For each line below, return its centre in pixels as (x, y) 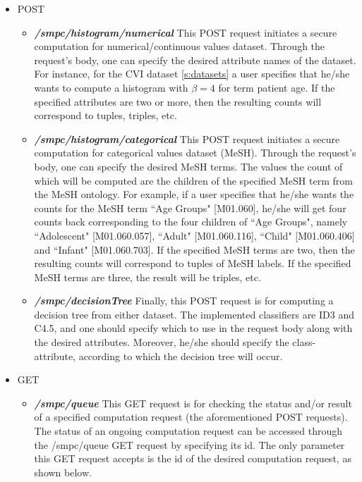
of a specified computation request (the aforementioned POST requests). (191, 417)
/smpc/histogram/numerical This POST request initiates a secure (186, 32)
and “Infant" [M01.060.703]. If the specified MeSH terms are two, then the (194, 249)
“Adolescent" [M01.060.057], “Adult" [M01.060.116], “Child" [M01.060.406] (194, 235)
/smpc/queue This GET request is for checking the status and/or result (193, 403)
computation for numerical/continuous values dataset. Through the (180, 46)
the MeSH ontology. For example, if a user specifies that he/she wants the (194, 194)
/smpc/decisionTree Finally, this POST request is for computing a (184, 301)
